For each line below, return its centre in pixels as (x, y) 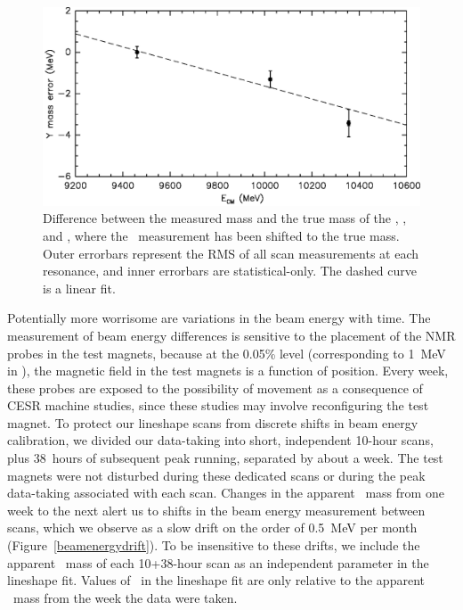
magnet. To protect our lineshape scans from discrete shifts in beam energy (213, 422)
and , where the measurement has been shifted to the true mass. (221, 235)
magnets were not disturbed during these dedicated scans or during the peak (216, 475)
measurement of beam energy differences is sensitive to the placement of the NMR (231, 335)
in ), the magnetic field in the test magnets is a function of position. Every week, (228, 371)
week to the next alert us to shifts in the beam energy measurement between (216, 510)
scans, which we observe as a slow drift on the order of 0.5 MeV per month (212, 528)
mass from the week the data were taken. (125, 597)
